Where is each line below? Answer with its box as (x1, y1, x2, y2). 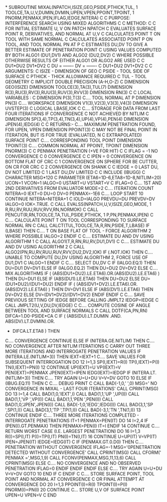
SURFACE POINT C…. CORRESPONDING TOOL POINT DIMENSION (5, 137, 142, 143)
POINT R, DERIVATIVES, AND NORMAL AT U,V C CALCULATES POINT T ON (5, 31, 161, 37)
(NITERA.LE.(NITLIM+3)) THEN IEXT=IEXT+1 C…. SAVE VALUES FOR (5, 354, 146, 360)
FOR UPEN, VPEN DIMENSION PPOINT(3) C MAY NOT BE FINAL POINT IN (5, 127, 158, 132)
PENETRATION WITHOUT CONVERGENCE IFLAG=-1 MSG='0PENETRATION (5, 444, 161, 450)
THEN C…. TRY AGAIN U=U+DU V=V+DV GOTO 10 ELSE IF (31, 375, 152, 381)
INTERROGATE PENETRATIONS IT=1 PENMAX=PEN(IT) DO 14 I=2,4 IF (5, 418, 149, 423)
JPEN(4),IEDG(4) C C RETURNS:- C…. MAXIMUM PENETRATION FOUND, (5, 121, 156, 127)
